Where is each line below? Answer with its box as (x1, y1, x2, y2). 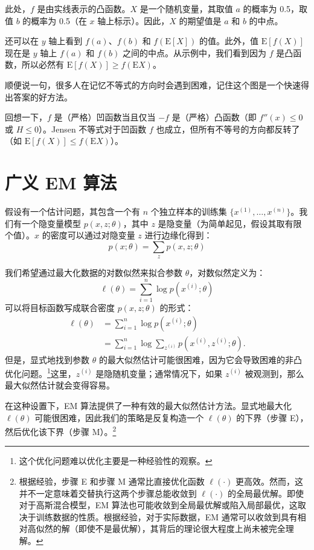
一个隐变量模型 (21, 217, 81, 229)
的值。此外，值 (199, 34, 259, 47)
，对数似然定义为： (189, 266, 266, 279)
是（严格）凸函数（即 (171, 111, 257, 123)
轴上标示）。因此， (97, 14, 170, 27)
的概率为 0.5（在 (22, 14, 87, 27)
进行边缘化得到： (144, 229, 213, 241)
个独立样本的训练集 (150, 205, 227, 218)
